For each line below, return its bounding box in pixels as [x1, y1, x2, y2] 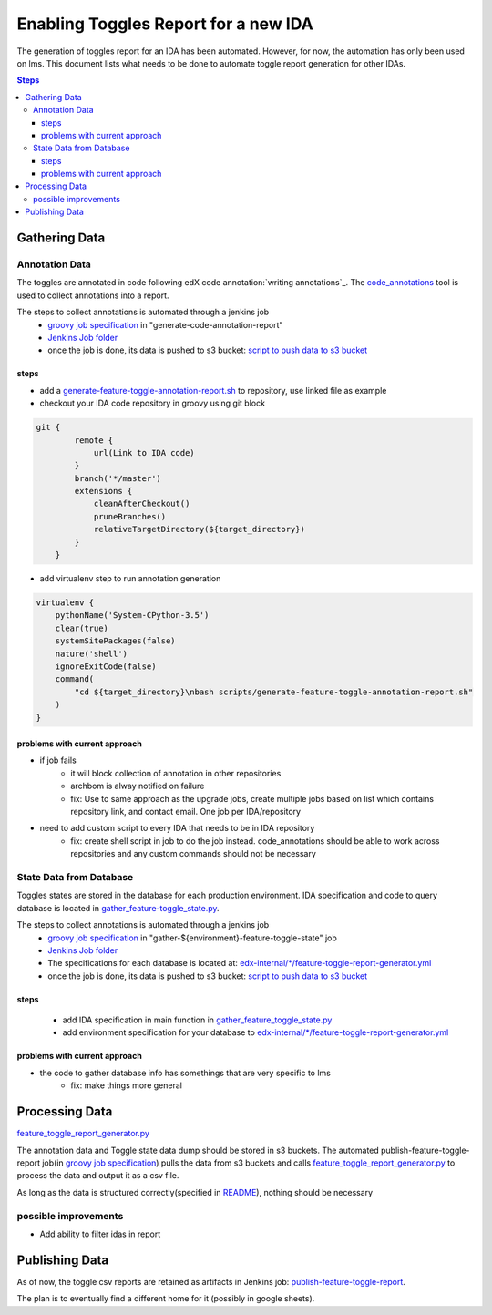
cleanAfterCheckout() [93, 498, 190, 509]
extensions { [74, 486, 133, 497]
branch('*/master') [74, 473, 161, 483]
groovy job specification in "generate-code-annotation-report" [47, 319, 283, 330]
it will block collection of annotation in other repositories [70, 767, 282, 778]
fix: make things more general [70, 1080, 182, 1091]
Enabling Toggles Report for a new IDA [16, 14, 313, 34]
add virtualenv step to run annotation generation [39, 573, 221, 583]
